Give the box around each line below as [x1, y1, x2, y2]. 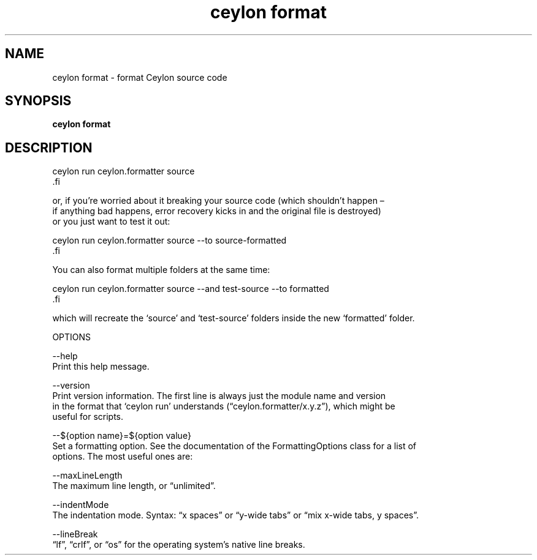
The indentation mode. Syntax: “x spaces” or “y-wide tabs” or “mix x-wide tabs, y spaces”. [52, 510, 419, 521]
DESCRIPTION [5, 140, 93, 155]
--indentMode [52, 499, 109, 510]
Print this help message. [52, 361, 150, 372]
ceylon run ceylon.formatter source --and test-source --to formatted [52, 283, 329, 294]
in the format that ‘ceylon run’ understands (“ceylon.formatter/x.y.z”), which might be [52, 401, 395, 412]
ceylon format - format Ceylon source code [52, 72, 227, 83]
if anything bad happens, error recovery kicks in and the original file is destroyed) [52, 206, 381, 217]
